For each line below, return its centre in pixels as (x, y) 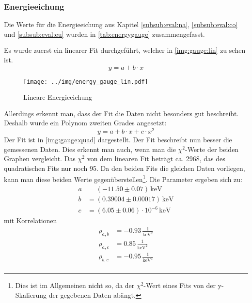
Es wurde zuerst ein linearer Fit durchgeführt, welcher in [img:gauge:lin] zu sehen (125, 50)
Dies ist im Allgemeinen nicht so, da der (75, 285)
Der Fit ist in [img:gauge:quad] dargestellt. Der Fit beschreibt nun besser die (118, 140)
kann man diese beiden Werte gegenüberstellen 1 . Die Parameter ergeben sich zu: (123, 179)
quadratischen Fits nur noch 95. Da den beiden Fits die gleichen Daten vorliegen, (125, 168)
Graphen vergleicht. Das (40, 159)
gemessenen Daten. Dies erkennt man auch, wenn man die (90, 149)
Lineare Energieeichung (58, 97)
